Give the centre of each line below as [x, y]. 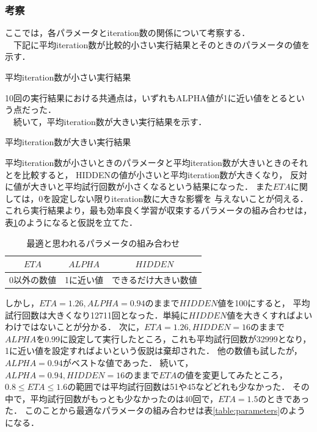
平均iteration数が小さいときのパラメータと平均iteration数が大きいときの [148, 162]
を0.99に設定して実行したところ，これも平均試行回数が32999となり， [174, 338]
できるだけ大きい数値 [155, 279]
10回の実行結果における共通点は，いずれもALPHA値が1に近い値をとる [146, 97]
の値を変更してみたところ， [232, 374]
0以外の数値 [33, 279]
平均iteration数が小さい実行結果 [68, 77]
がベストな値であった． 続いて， [128, 363]
